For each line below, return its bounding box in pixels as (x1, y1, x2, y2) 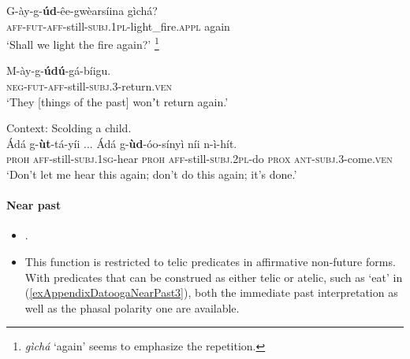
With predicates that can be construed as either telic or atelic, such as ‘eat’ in (24, 268, 403, 285)
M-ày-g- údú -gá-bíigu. (6, 62, 111, 79)
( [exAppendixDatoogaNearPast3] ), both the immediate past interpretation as (24, 284, 398, 301)
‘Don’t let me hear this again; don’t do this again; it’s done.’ (6, 166, 297, 182)
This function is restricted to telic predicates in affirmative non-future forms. (24, 253, 396, 269)
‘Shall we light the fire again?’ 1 (6, 34, 159, 52)
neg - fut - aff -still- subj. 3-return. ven (6, 78, 173, 94)
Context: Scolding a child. (6, 120, 132, 136)
